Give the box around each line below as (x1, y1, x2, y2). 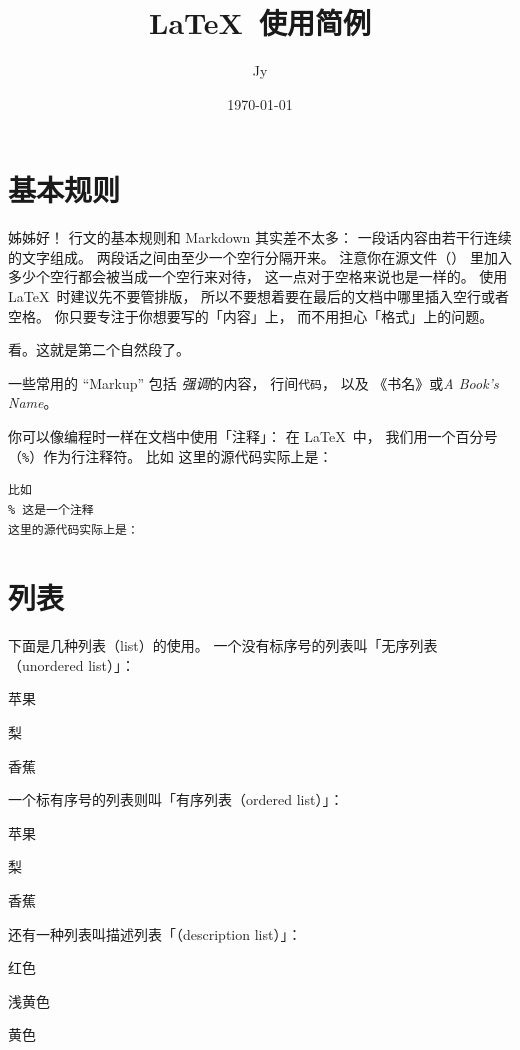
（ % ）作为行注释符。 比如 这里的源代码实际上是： (8, 445, 333, 466)
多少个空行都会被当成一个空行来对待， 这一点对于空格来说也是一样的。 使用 (8, 266, 508, 287)
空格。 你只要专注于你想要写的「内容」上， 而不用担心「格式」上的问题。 (8, 305, 494, 326)
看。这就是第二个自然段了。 (8, 339, 190, 360)
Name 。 (8, 392, 58, 413)
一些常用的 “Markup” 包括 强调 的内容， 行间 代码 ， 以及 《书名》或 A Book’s (8, 372, 499, 393)
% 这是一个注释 (8, 502, 94, 517)
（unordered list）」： (8, 654, 135, 675)
